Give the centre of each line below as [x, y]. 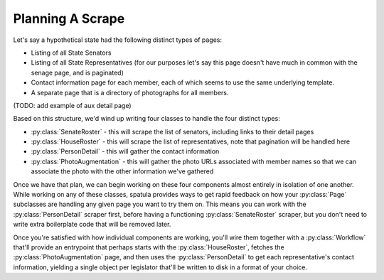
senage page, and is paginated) [77, 72]
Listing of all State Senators [71, 53]
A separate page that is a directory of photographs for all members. [130, 92]
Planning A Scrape [69, 18]
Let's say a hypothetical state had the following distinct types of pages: [117, 40]
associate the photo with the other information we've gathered [122, 171]
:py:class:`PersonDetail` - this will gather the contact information [125, 151]
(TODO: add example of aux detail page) [72, 105]
